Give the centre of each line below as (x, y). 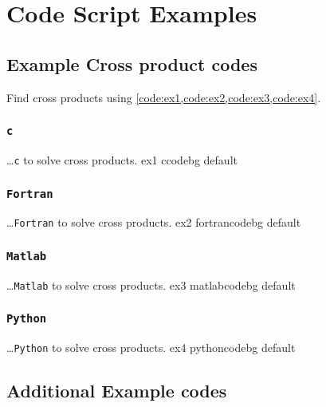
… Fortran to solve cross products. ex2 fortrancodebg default (154, 222)
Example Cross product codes (132, 63)
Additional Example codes (117, 391)
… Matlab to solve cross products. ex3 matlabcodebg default (151, 285)
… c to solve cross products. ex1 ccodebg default (122, 159)
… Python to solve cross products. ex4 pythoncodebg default (151, 348)
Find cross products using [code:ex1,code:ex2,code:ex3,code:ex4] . (164, 97)
